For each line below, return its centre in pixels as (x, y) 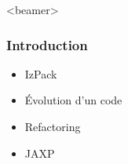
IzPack (41, 73)
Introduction (47, 44)
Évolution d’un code (73, 100)
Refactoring (53, 126)
